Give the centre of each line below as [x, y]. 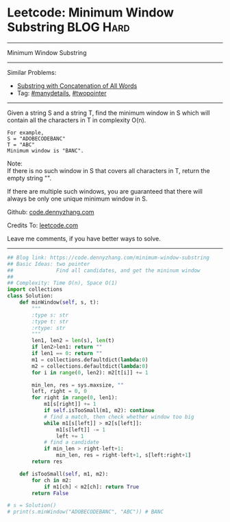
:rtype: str [49, 328]
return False [50, 493]
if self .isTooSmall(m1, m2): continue [99, 411]
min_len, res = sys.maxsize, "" [78, 385]
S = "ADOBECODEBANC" [37, 139]
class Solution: [30, 296]
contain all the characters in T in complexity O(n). [77, 120]
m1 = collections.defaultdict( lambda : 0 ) [90, 360]
